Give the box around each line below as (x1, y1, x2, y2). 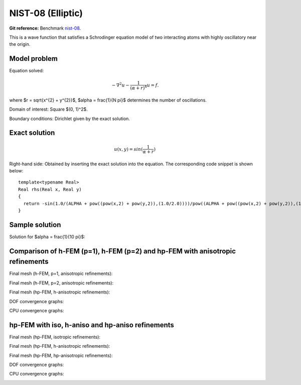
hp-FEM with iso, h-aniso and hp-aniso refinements (9, 321, 174, 329)
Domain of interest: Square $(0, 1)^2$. (9, 106, 88, 113)
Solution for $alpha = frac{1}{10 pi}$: (9, 234, 85, 240)
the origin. (9, 41, 31, 47)
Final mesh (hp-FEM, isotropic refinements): (9, 334, 100, 340)
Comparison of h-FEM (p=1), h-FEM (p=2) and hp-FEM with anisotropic (9, 247, 236, 255)
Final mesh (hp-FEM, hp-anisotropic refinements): (9, 352, 113, 358)
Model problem (9, 54, 58, 63)
